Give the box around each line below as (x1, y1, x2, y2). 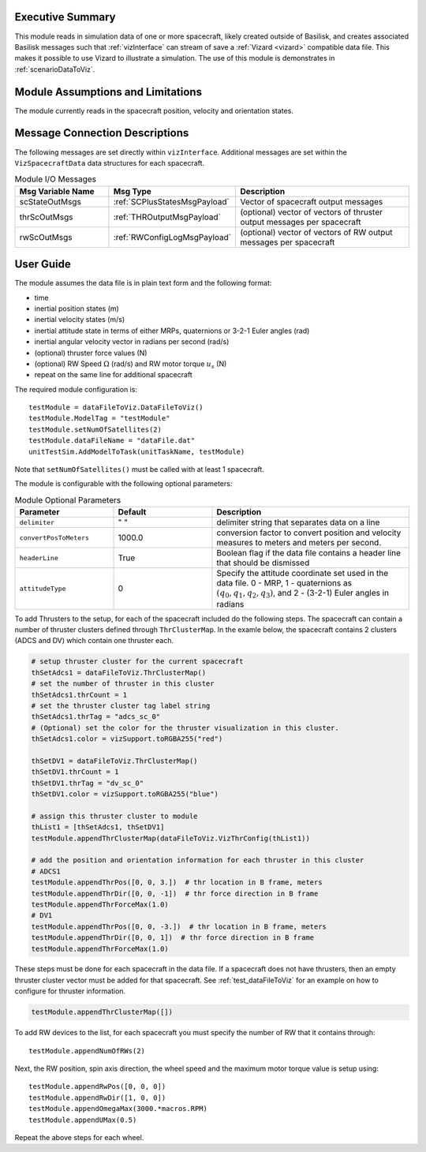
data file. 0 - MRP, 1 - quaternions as (216, 578, 353, 589)
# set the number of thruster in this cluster (31, 679, 215, 688)
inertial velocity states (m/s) (34, 315, 125, 324)
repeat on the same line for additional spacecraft (34, 370, 192, 380)
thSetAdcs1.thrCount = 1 (31, 690, 128, 699)
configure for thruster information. (14, 986, 126, 996)
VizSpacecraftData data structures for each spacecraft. (14, 158, 205, 167)
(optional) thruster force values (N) (34, 348, 148, 357)
